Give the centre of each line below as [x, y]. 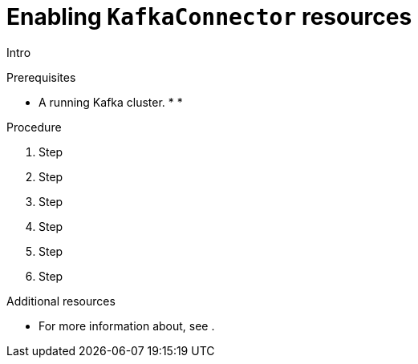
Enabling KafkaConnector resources [209, 17]
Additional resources [61, 301]
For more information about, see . [127, 326]
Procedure [34, 127]
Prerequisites [41, 77]
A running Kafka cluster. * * [111, 102]
